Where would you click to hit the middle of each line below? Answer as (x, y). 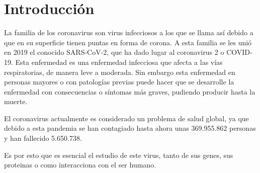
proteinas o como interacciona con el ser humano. (80, 165)
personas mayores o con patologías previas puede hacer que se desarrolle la (119, 82)
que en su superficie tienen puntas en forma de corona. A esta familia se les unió (128, 42)
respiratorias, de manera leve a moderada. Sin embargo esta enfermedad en (120, 72)
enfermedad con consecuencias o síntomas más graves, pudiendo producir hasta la (130, 91)
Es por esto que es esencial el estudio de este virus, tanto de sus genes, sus (119, 155)
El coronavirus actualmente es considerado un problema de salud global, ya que (126, 118)
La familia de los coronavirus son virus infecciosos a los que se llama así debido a (129, 32)
